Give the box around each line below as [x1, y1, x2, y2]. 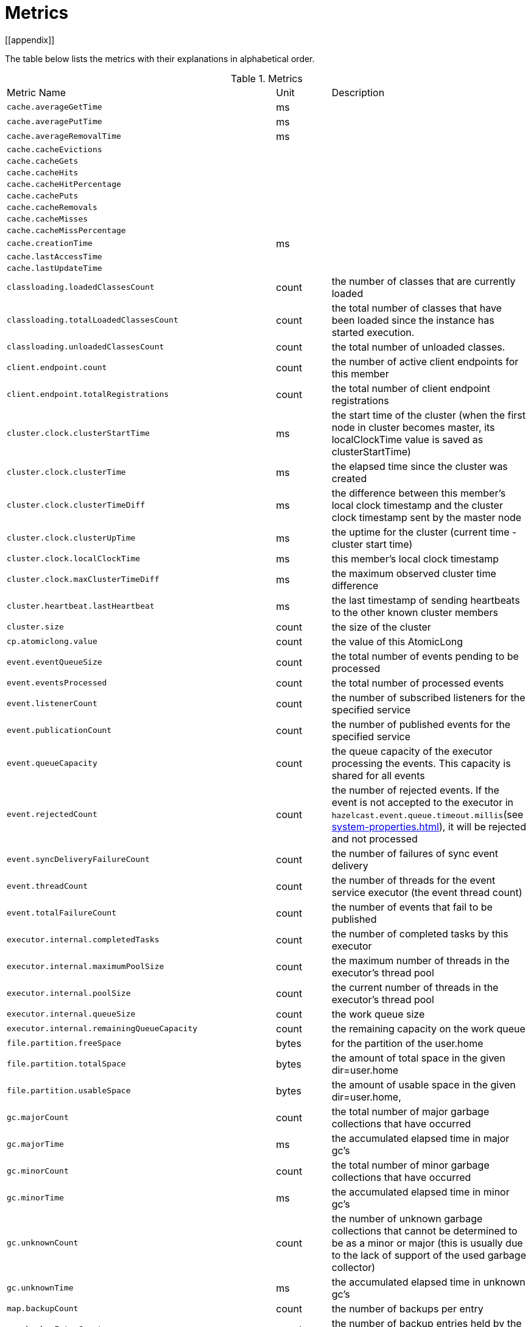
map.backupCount [7, 1304, 79, 1314]
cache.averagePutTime [7, 117, 102, 127]
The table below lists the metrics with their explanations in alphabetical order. [5, 53, 315, 64]
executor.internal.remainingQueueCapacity [7, 1024, 198, 1034]
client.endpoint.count [7, 363, 107, 373]
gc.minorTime [7, 1193, 64, 1203]
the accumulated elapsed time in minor [331, 1185, 510, 1198]
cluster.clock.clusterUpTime [7, 533, 136, 543]
